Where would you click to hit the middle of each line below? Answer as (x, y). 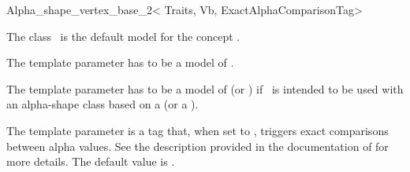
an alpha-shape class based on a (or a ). (102, 104)
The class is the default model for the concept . (123, 36)
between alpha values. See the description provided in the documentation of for (198, 146)
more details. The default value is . (91, 161)
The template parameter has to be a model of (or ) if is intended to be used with (205, 88)
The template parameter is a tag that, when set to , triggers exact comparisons (198, 130)
